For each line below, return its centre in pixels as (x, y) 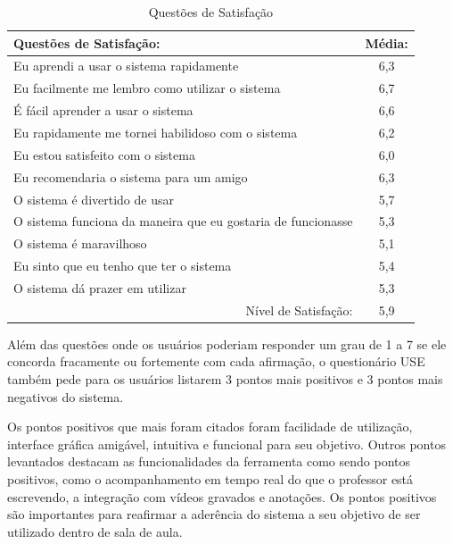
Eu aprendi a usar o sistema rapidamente (126, 66)
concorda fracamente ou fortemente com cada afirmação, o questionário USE (216, 361)
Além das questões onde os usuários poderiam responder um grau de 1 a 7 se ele (227, 343)
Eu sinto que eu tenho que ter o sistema (123, 266)
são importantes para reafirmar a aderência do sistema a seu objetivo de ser (214, 514)
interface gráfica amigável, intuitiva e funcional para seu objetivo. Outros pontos (226, 444)
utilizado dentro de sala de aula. (95, 531)
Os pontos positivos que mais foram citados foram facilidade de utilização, (210, 427)
